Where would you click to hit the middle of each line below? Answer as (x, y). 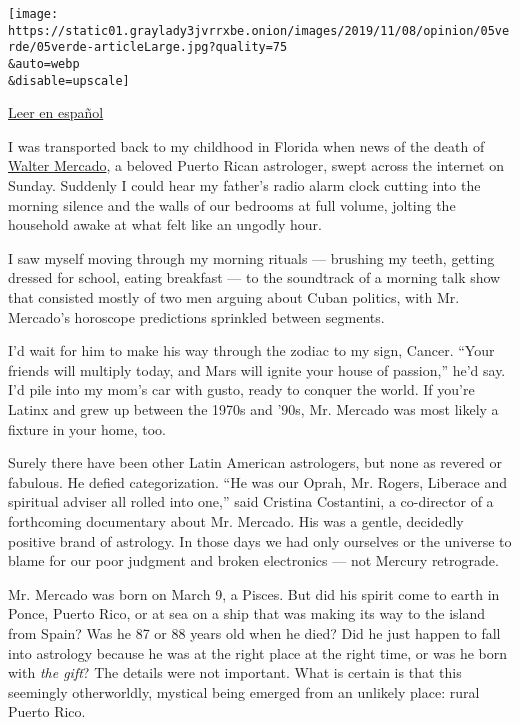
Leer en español (56, 112)
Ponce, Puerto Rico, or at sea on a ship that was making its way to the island (247, 613)
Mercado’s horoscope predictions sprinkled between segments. (196, 316)
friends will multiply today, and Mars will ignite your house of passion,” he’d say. (257, 369)
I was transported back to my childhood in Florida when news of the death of (246, 145)
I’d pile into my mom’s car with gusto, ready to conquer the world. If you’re (241, 389)
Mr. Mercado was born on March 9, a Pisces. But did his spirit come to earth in (254, 593)
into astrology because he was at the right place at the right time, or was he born (258, 652)
